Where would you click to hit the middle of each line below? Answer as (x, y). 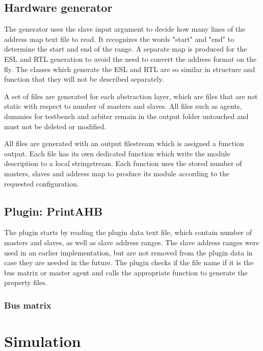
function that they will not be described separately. (84, 79)
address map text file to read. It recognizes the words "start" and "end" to (119, 39)
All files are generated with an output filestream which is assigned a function (124, 143)
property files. (26, 282)
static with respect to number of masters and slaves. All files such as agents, (123, 106)
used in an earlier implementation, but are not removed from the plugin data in (128, 252)
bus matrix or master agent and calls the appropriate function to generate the (126, 272)
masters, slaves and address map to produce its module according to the (117, 173)
